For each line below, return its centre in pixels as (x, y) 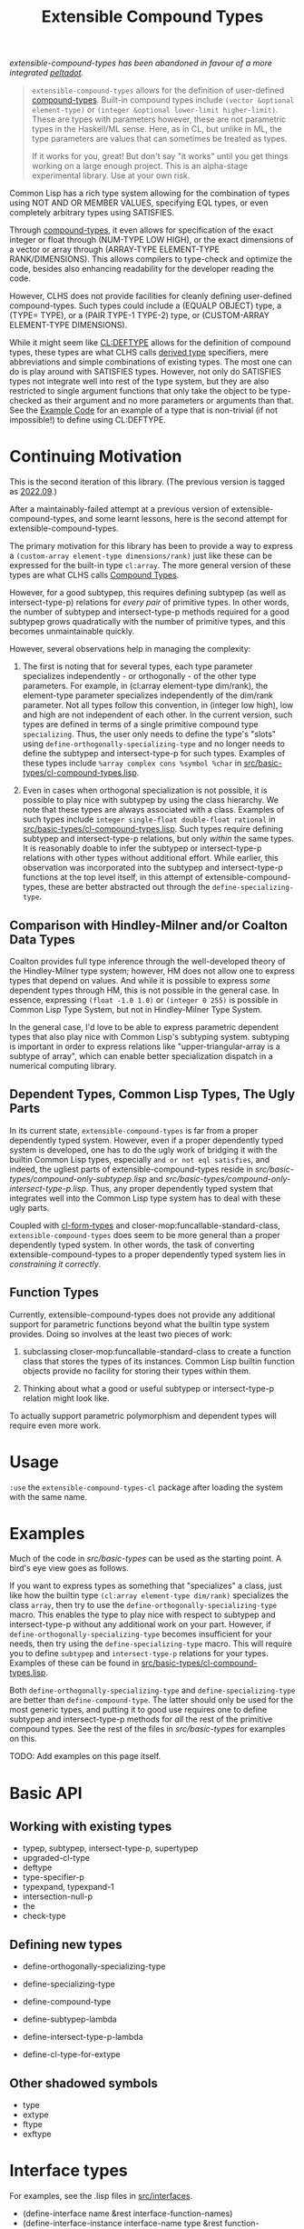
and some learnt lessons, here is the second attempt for (183, 519)
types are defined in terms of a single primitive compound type (140, 725)
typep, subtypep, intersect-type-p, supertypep (110, 1848)
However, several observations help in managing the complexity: (130, 649)
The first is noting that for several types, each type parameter (137, 666)
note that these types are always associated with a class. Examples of (153, 810)
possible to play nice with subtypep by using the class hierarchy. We (151, 800)
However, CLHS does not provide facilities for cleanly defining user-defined (151, 296)
